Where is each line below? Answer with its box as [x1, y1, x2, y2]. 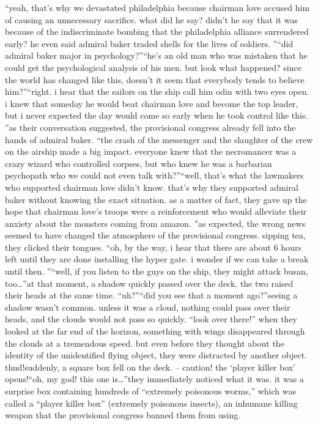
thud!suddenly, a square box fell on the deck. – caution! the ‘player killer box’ [5, 360, 296, 373]
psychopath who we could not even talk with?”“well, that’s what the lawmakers [5, 169, 304, 182]
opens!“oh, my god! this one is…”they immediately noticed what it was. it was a [5, 372, 304, 385]
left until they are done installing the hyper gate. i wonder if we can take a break [5, 253, 309, 265]
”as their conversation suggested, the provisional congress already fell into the [5, 120, 296, 133]
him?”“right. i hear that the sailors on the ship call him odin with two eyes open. [5, 85, 309, 98]
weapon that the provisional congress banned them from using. [5, 408, 241, 421]
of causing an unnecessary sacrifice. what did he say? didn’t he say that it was [5, 13, 298, 26]
